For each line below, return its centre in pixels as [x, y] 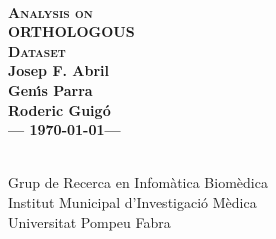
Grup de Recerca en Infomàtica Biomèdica [138, 182]
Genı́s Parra [50, 89]
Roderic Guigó [59, 109]
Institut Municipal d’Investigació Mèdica [132, 201]
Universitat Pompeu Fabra [89, 221]
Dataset [37, 50]
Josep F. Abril [59, 70]
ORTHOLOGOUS [71, 31]
